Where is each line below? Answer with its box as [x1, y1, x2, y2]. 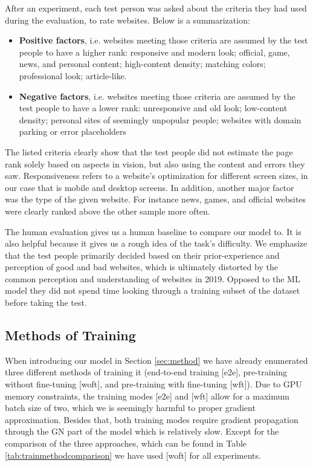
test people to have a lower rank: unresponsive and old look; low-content [19, 102, 288, 114]
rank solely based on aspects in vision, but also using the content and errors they [5, 157, 305, 170]
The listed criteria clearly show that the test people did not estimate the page [5, 145, 293, 158]
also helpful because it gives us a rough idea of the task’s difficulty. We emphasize [5, 237, 308, 250]
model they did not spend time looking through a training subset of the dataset [5, 284, 300, 297]
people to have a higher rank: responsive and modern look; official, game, [19, 45, 290, 58]
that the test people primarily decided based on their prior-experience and [5, 248, 280, 261]
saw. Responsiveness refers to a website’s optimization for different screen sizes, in [5, 169, 308, 182]
